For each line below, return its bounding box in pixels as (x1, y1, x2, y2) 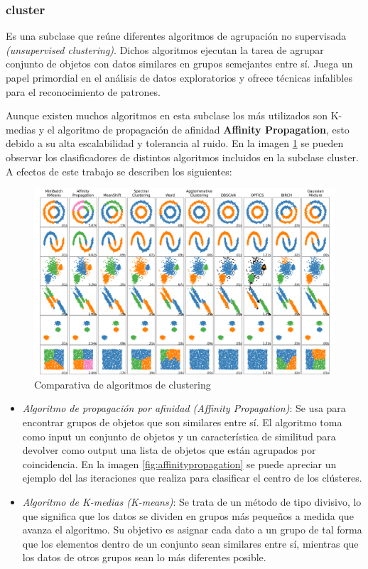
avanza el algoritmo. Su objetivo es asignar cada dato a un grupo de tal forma (22, 522, 362, 537)
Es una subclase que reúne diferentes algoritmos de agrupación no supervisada (6, 28, 347, 43)
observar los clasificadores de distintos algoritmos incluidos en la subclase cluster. (6, 149, 359, 164)
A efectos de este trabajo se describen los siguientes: (6, 163, 232, 178)
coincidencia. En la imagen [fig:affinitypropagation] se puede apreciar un (22, 456, 337, 471)
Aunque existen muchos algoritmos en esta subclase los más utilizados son (6, 108, 328, 123)
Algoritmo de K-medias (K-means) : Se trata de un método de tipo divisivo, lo (22, 494, 362, 509)
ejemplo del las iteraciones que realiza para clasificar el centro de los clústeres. (22, 470, 362, 485)
